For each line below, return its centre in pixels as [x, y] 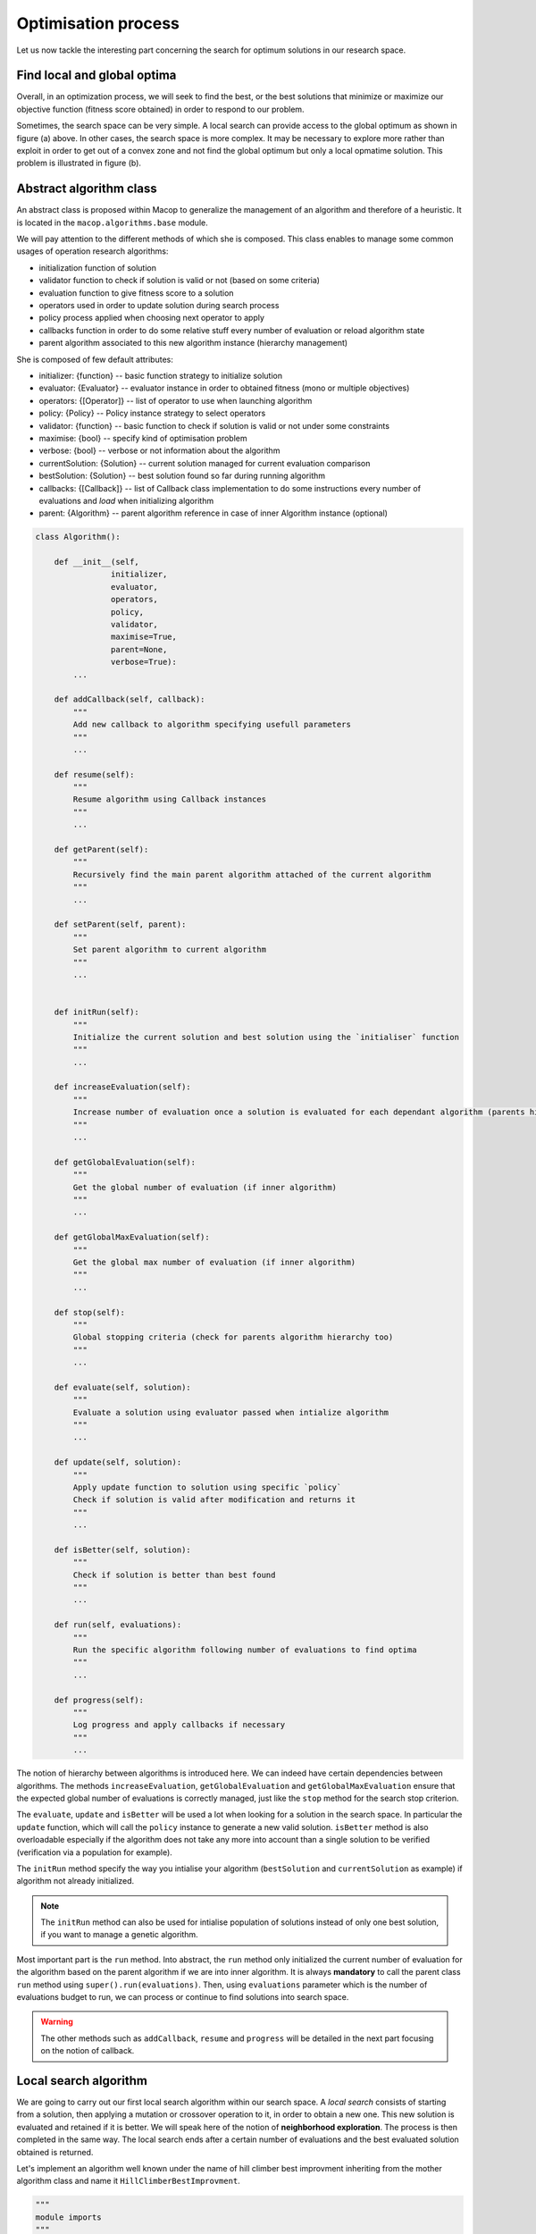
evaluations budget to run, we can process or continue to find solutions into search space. [183, 1997]
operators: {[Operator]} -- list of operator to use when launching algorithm [176, 400]
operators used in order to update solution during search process [159, 306]
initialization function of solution [97, 267]
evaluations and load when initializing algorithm [126, 500]
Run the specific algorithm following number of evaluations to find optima [245, 1650]
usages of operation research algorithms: [92, 251]
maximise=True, [144, 637]
